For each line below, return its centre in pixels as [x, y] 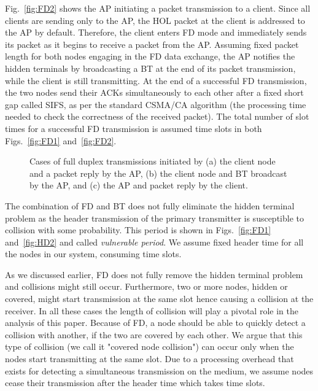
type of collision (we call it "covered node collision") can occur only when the [149, 346]
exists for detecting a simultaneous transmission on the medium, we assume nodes [159, 370]
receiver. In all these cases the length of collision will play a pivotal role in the [152, 310]
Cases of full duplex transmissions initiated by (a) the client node [153, 161]
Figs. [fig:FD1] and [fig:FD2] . [61, 140]
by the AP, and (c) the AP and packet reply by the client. [139, 185]
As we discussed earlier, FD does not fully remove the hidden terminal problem [154, 274]
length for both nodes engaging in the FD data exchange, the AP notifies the [150, 56]
